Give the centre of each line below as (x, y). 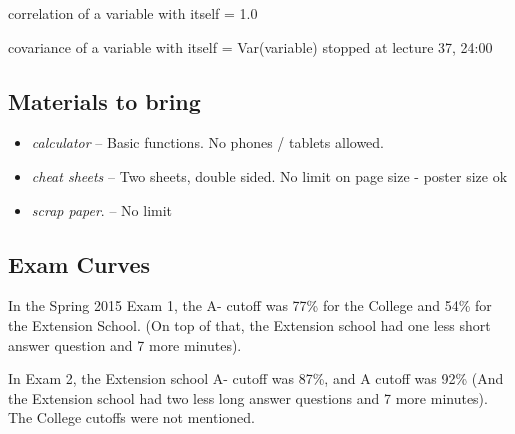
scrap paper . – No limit (102, 209)
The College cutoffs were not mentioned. (132, 417)
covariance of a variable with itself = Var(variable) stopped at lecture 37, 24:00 (250, 46)
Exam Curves (79, 263)
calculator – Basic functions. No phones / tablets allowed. (207, 142)
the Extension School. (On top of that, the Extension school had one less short (249, 324)
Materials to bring (104, 100)
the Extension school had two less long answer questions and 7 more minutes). (248, 397)
